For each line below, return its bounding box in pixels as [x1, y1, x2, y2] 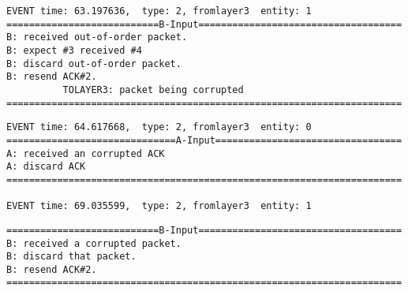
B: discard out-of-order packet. [6, 58, 182, 69]
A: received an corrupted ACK [6, 147, 165, 159]
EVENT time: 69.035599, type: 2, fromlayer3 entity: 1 [6, 200, 312, 212]
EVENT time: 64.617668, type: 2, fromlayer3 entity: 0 [6, 121, 312, 133]
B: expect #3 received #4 [6, 44, 142, 56]
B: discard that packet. [6, 251, 137, 263]
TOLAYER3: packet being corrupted [62, 84, 244, 95]
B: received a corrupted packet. [6, 237, 182, 249]
